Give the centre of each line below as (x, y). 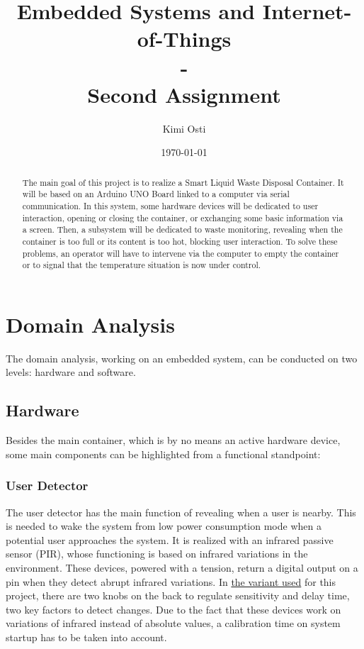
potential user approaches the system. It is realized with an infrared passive (170, 539)
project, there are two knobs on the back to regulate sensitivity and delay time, (178, 595)
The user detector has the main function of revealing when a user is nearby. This (181, 512)
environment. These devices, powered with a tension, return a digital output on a (182, 568)
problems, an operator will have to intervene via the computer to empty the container (181, 253)
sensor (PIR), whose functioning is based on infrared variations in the (157, 554)
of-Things (184, 39)
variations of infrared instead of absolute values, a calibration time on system (173, 623)
